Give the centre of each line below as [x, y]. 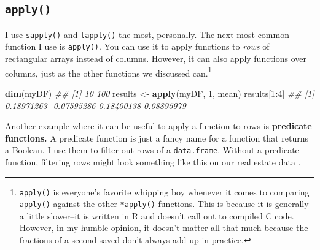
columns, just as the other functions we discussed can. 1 [108, 72]
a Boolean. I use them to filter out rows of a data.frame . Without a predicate [152, 150]
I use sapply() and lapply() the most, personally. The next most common [147, 34]
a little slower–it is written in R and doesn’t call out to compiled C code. [157, 215]
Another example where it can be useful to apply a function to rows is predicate [158, 126]
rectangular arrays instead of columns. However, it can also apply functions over [156, 59]
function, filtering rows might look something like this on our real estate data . [153, 161]
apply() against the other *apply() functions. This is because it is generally [164, 204]
